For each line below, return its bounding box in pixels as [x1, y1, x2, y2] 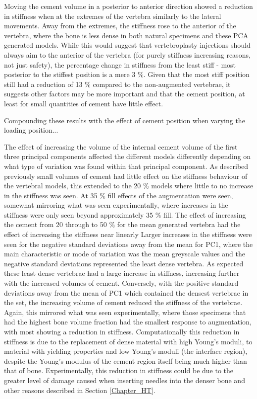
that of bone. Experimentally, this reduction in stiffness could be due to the [4, 365, 234, 376]
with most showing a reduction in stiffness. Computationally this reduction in [4, 326, 240, 336]
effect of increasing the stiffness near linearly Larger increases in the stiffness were [4, 229, 252, 239]
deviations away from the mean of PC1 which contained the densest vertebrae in [4, 287, 249, 298]
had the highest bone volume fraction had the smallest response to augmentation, [4, 317, 252, 327]
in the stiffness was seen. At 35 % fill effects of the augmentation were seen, [4, 190, 233, 200]
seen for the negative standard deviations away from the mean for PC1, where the [4, 239, 253, 249]
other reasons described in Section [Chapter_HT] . [4, 385, 155, 395]
